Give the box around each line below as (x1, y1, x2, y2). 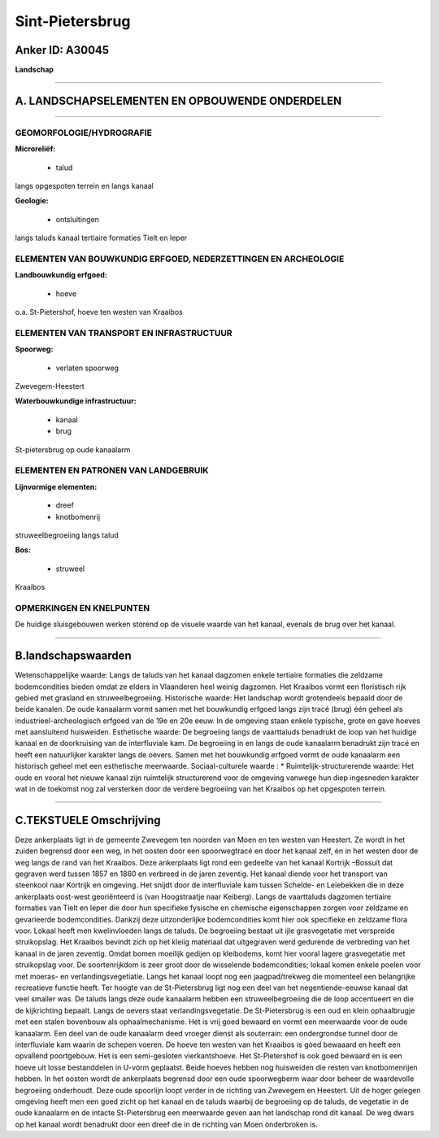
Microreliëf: (15, 144, 56, 154)
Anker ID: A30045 (15, 43, 110, 57)
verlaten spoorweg (55, 363, 120, 373)
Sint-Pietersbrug (15, 12, 131, 30)
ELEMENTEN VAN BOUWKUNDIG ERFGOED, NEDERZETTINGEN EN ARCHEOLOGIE (15, 253, 345, 264)
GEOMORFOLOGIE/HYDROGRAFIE (15, 127, 152, 138)
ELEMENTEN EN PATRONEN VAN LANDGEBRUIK (15, 464, 209, 476)
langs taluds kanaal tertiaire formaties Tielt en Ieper (15, 233, 188, 243)
